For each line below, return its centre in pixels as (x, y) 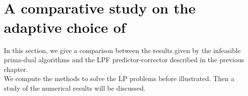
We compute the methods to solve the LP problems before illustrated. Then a (119, 78)
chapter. (16, 69)
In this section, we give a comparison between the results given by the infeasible (122, 50)
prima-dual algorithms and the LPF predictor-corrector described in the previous (124, 60)
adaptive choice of (65, 27)
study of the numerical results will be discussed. (75, 88)
